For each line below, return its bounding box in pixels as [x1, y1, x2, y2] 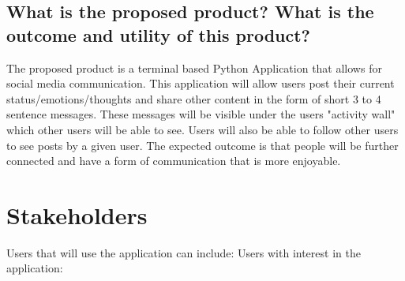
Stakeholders [6, 198, 148, 230]
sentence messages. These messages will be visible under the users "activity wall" [6, 106, 396, 122]
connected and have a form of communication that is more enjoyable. [6, 152, 341, 169]
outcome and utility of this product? [6, 22, 310, 47]
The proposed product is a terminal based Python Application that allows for [6, 59, 382, 76]
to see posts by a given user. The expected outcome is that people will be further [6, 137, 399, 153]
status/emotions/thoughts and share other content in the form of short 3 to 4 [6, 90, 381, 107]
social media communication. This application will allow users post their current [6, 75, 395, 92]
